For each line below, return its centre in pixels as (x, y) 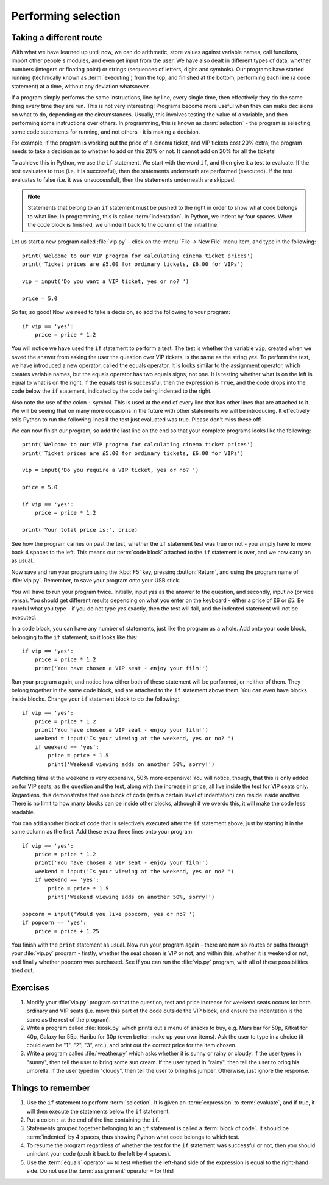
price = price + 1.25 (67, 931)
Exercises (30, 988)
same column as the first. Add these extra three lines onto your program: (103, 832)
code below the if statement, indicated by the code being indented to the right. (111, 391)
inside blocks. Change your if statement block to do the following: (95, 699)
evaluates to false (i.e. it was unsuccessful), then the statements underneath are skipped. (123, 179)
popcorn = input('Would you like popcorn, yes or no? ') (109, 914)
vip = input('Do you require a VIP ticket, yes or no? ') (111, 470)
